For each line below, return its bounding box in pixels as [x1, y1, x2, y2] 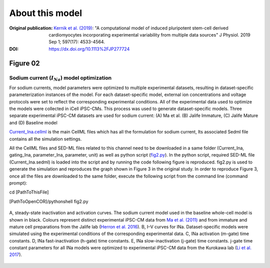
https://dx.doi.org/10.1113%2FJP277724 [48, 45, 130, 52]
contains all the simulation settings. [9, 135, 82, 142]
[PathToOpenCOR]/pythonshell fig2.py [9, 198, 88, 204]
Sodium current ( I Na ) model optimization [9, 74, 112, 82]
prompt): [9, 180, 27, 186]
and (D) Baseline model [9, 119, 57, 125]
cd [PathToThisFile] [9, 189, 49, 195]
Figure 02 [9, 59, 40, 67]
